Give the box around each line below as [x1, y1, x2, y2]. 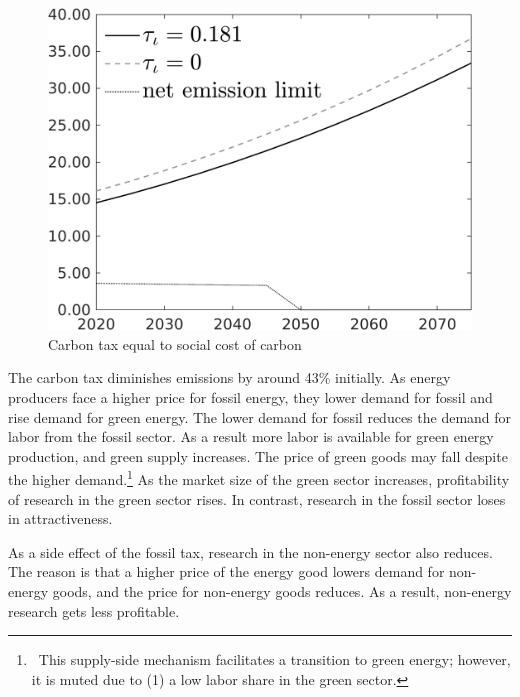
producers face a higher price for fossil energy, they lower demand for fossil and [8, 386, 493, 407]
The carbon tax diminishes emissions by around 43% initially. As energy [8, 367, 451, 388]
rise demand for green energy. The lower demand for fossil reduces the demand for [8, 406, 512, 427]
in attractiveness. [8, 508, 113, 529]
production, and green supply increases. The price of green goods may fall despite [8, 445, 508, 466]
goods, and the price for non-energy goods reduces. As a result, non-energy [52, 580, 512, 601]
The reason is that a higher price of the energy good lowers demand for [8, 561, 445, 582]
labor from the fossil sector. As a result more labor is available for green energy [8, 426, 494, 447]
